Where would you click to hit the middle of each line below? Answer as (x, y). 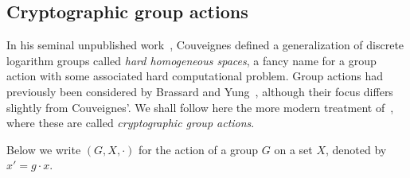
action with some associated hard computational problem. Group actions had (195, 76)
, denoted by (356, 149)
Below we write (44, 149)
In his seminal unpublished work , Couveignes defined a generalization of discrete (205, 45)
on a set (293, 149)
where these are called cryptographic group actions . (131, 123)
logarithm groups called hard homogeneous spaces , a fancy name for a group (191, 60)
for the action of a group (198, 149)
